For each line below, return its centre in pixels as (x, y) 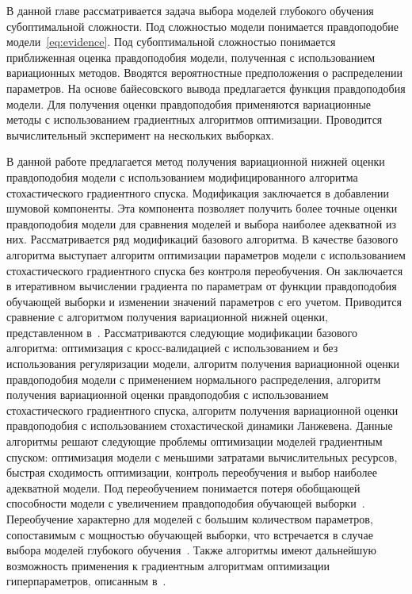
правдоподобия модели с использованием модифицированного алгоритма (182, 176)
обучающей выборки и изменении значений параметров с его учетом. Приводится (204, 301)
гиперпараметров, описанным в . (86, 581)
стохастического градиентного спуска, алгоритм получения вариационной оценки (202, 410)
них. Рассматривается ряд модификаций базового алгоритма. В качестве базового (202, 239)
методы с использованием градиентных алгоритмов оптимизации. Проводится (195, 119)
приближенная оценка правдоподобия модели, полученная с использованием (191, 57)
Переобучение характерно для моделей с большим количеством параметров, (190, 519)
